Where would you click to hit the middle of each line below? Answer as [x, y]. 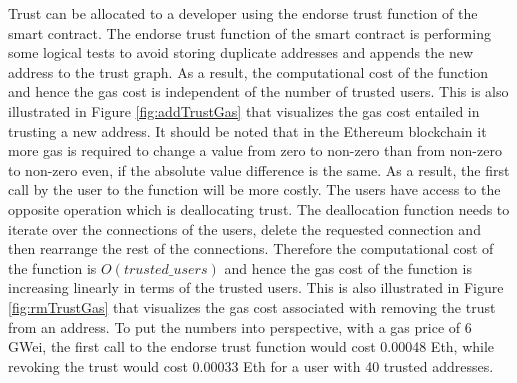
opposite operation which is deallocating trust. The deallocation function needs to [259, 208]
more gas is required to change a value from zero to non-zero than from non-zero [255, 150]
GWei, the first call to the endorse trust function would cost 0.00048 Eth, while [251, 346]
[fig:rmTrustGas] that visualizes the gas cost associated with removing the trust [252, 306]
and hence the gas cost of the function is [348, 267]
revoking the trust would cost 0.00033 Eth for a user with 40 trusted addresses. [251, 365]
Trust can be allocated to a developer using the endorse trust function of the [243, 13]
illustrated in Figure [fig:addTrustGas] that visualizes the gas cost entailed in [244, 110]
